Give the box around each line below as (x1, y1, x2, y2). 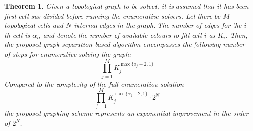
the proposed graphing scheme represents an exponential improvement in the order (4, 108, 249, 118)
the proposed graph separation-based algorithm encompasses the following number (4, 39, 245, 49)
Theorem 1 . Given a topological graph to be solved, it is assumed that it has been (4, 1, 249, 11)
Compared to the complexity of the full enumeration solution (4, 78, 184, 88)
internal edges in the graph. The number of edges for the (74, 20, 242, 30)
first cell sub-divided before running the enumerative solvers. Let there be (4, 10, 221, 21)
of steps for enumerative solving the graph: (4, 48, 131, 59)
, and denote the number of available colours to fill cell (39, 29, 202, 40)
